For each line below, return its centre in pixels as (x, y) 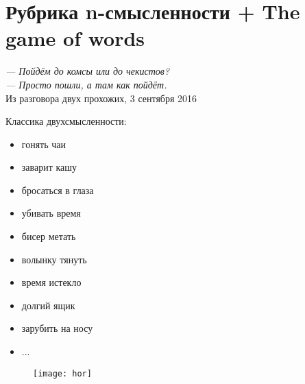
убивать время (51, 213)
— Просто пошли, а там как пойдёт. (86, 84)
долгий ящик (48, 305)
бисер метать (49, 236)
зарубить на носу (57, 328)
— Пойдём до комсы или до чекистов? (88, 71)
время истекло (51, 282)
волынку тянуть (54, 259)
